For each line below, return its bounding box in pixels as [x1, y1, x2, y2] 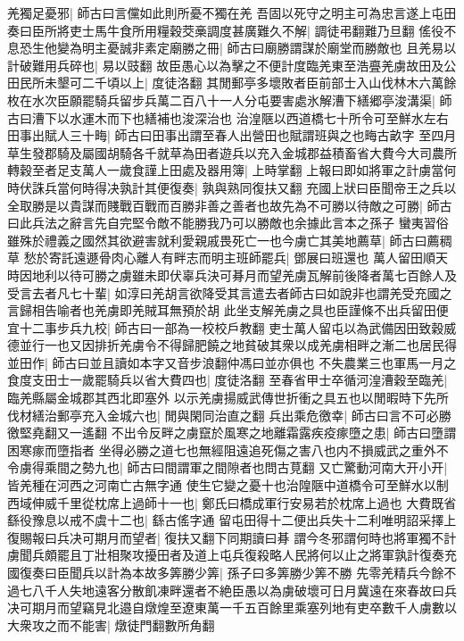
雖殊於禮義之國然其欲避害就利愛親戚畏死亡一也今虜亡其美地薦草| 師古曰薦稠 [7, 230, 452, 249]
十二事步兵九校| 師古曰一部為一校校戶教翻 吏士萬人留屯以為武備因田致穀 [19, 318, 444, 337]
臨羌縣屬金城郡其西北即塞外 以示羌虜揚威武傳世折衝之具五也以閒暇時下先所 [7, 388, 449, 407]
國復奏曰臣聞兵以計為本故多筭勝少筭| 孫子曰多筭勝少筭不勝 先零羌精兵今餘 [7, 563, 444, 581]
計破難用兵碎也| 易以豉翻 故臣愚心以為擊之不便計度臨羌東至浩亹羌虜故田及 [7, 55, 444, 74]
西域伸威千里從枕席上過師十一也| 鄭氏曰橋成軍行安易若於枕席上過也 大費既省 [7, 493, 457, 512]
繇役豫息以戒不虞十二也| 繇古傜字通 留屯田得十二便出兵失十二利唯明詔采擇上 [7, 511, 457, 529]
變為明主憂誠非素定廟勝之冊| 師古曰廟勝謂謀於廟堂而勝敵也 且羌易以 [56, 38, 457, 57]
